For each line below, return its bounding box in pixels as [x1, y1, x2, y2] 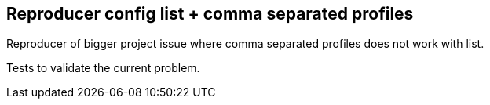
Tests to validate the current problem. [6, 61, 200, 75]
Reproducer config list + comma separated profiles [6, 4, 414, 24]
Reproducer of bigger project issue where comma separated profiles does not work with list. [6, 37, 485, 51]
